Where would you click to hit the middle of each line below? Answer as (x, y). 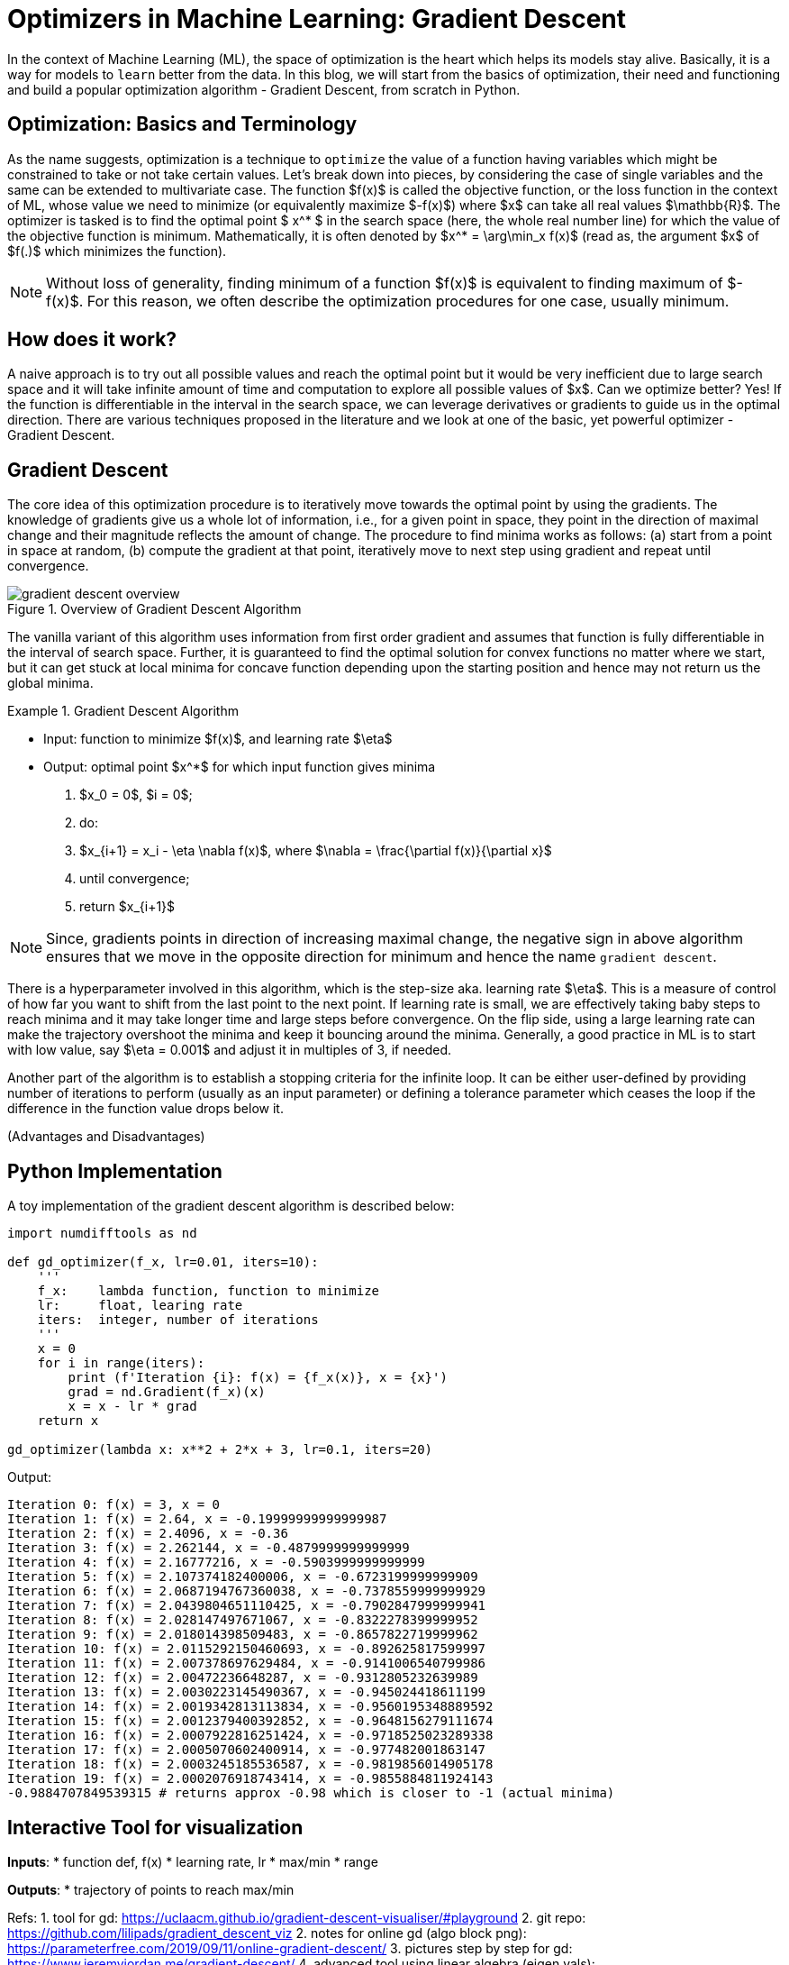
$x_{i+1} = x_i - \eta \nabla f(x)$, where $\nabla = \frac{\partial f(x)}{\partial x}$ (316, 851)
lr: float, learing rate (140, 1306)
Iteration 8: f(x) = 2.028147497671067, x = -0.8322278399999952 (243, 1620)
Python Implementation (115, 1171)
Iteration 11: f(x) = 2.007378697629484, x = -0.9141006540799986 (247, 1663)
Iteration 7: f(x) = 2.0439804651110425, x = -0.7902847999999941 (247, 1606)
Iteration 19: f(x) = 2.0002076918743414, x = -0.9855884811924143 (250, 1779)
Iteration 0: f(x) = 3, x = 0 (114, 1505)
